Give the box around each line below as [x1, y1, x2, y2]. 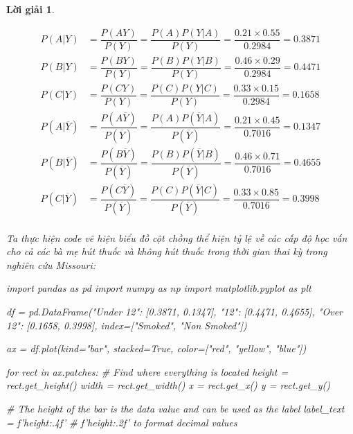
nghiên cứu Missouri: [6, 257, 96, 272]
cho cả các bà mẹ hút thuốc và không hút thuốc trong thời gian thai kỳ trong [6, 244, 327, 259]
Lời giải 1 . [6, 2, 55, 16]
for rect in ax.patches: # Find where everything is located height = [6, 364, 289, 379]
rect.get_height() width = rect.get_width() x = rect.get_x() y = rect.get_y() [6, 378, 330, 392]
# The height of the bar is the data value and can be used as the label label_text [6, 401, 345, 415]
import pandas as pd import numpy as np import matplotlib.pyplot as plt [6, 281, 311, 295]
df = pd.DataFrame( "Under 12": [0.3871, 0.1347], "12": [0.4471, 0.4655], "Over [6, 304, 343, 318]
